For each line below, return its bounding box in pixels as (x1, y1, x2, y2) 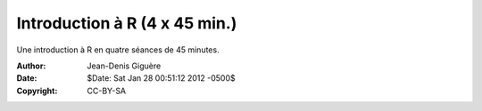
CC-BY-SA (87, 85, 127, 96)
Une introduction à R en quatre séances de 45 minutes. (16, 44, 220, 55)
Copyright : (16, 85, 58, 96)
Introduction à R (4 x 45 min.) (16, 13, 237, 33)
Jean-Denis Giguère (87, 60, 162, 71)
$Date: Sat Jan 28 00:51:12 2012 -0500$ (87, 73, 236, 83)
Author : (16, 60, 46, 71)
